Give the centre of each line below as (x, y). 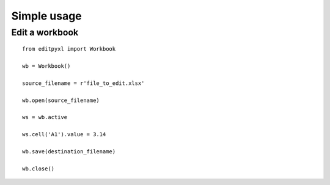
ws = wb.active (45, 117)
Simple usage (46, 16)
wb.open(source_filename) (61, 100)
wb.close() (38, 169)
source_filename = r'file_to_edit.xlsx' (83, 83)
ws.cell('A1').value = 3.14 (64, 135)
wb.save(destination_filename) (69, 151)
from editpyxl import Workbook (69, 49)
